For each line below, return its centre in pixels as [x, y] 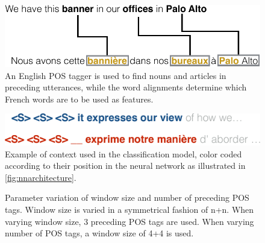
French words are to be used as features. [79, 99]
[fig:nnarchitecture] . [41, 177]
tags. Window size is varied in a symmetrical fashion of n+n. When [129, 209]
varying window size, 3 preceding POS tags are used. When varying [129, 221]
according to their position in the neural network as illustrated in [125, 166]
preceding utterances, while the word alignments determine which [126, 87]
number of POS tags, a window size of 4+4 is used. [99, 233]
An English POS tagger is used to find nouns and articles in [116, 75]
